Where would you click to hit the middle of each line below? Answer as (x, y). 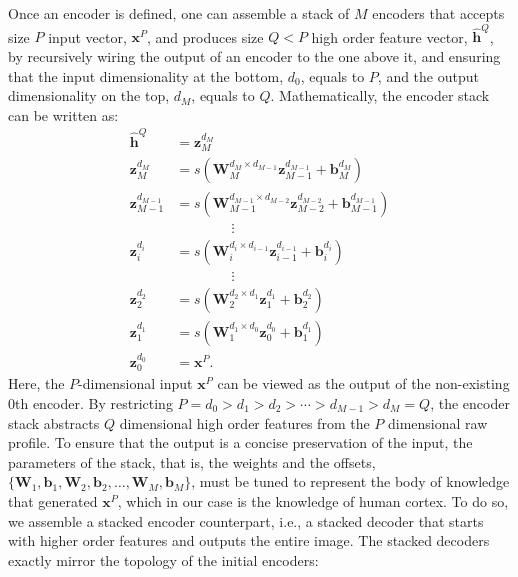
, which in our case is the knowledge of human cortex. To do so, (313, 500)
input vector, (87, 36)
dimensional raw (437, 422)
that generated (53, 500)
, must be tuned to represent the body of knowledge (350, 481)
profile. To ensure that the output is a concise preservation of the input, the (240, 442)
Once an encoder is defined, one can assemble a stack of (179, 13)
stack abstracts (54, 422)
